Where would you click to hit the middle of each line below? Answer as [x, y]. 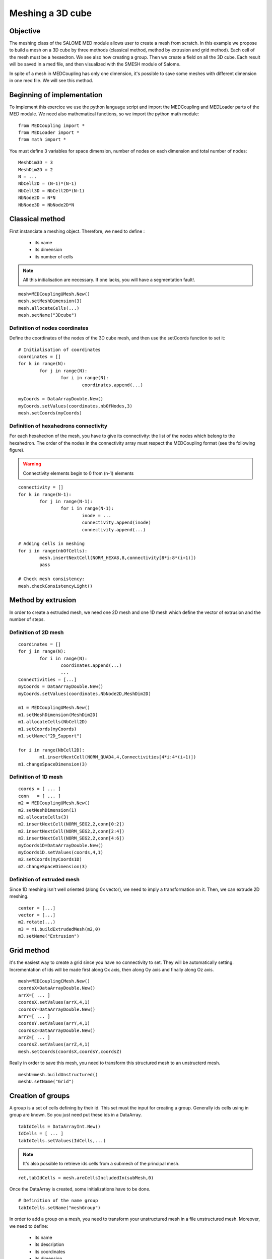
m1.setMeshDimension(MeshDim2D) [58, 715]
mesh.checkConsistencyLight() [56, 586]
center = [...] [37, 908]
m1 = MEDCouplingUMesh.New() [54, 708]
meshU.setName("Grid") [46, 1082]
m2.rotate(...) [37, 922]
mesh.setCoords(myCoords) [50, 413]
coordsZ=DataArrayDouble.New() [57, 1030]
